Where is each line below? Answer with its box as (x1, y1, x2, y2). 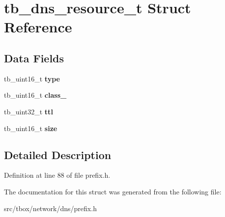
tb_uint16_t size (4, 123, 57, 133)
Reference (4, 17, 72, 37)
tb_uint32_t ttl (4, 106, 53, 116)
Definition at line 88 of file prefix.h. (4, 170, 111, 180)
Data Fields (4, 50, 64, 65)
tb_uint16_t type (4, 73, 60, 83)
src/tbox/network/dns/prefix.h (4, 203, 97, 213)
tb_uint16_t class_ (4, 90, 67, 100)
